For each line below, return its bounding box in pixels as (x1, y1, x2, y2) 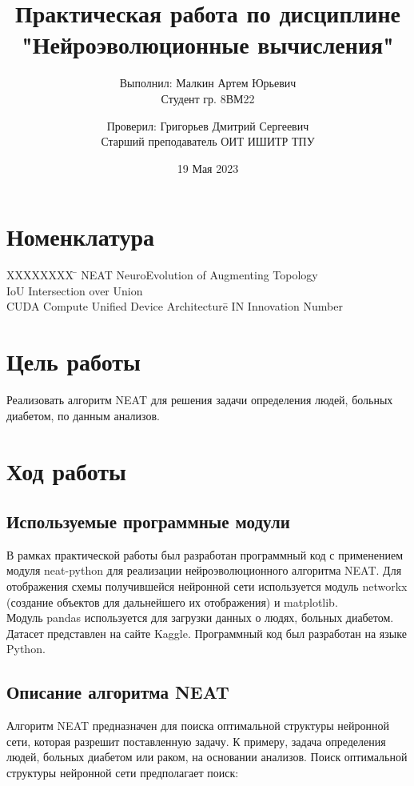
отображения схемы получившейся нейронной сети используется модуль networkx (6, 578, 408, 595)
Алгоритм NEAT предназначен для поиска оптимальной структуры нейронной (6, 717, 389, 734)
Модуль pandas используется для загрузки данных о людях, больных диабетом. (6, 609, 394, 626)
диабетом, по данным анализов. (6, 407, 160, 423)
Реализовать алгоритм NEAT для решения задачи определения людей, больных (6, 391, 393, 408)
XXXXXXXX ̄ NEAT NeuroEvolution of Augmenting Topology (6, 267, 318, 283)
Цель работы (6, 345, 141, 378)
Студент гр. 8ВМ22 (161, 90, 255, 106)
